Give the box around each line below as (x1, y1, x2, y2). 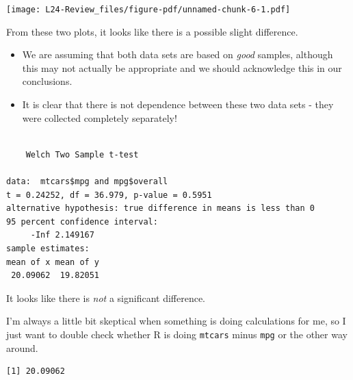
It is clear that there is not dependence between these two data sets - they (22, 97, 334, 112)
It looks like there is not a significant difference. (6, 290, 206, 305)
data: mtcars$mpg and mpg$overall (6, 177, 168, 186)
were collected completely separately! (22, 110, 177, 125)
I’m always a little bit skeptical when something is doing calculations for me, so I (6, 314, 346, 328)
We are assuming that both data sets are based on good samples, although (22, 47, 333, 62)
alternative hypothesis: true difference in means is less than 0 (6, 203, 315, 214)
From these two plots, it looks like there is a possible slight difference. (6, 24, 298, 38)
